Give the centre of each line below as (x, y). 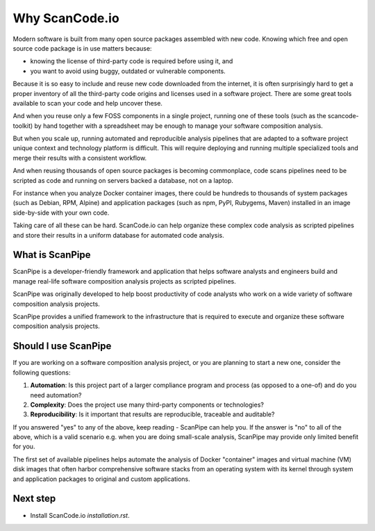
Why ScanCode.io (66, 18)
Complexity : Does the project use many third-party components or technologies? (147, 405)
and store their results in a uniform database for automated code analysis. (119, 235)
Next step (34, 499)
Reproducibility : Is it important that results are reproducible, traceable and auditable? (152, 414)
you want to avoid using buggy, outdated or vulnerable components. (128, 71)
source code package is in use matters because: (82, 48)
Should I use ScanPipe (62, 346)
